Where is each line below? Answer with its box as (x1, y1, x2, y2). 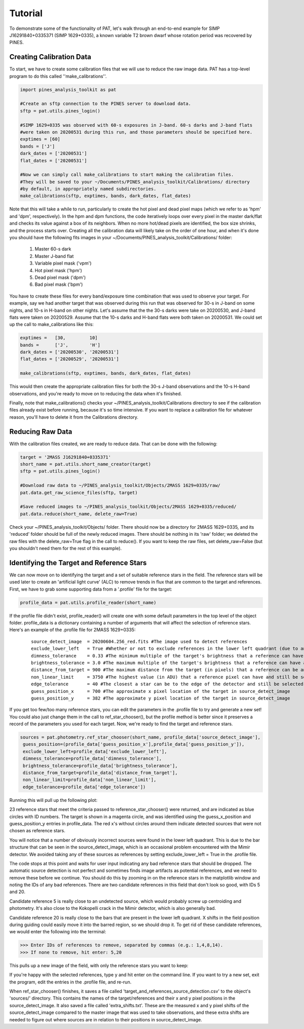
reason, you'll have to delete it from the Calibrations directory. (9, 414, 139, 420)
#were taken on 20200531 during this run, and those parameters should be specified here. (20, 129, 253, 135)
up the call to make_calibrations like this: (9, 321, 94, 327)
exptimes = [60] (20, 136, 61, 142)
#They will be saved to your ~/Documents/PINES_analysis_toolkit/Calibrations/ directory (20, 179, 250, 185)
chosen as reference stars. (9, 828, 65, 834)
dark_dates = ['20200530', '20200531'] (20, 349, 119, 355)
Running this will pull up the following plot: (9, 797, 98, 803)
